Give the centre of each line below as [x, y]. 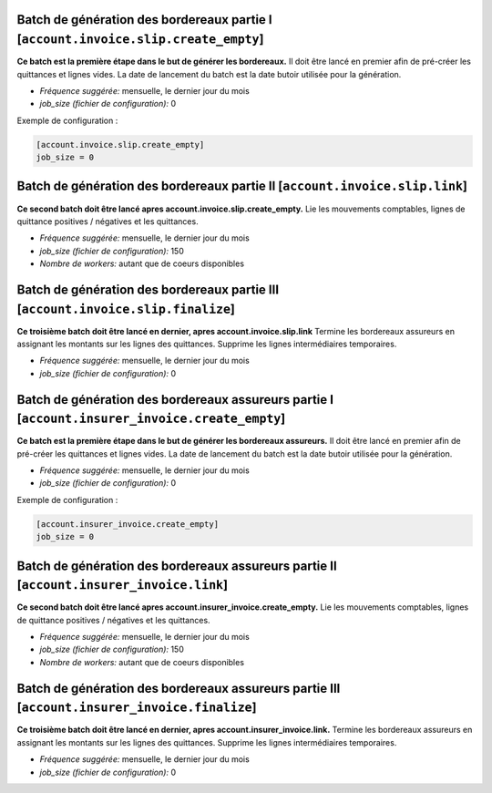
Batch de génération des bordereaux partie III [148, 289]
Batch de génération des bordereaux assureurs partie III [179, 688]
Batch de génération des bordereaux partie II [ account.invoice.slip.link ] [242, 186]
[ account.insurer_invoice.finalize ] [137, 708]
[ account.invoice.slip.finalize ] [126, 309]
